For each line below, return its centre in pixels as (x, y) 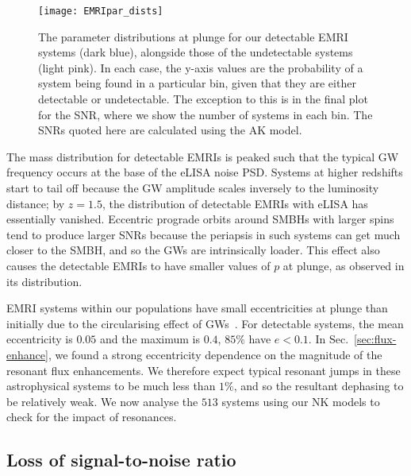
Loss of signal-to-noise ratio (121, 460)
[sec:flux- (375, 339)
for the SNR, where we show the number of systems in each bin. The (205, 114)
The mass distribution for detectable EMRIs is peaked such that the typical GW (203, 156)
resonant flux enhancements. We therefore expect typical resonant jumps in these (204, 370)
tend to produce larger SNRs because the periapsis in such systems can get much (204, 234)
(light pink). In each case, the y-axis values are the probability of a (201, 67)
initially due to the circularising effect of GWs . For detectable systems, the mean (205, 323)
